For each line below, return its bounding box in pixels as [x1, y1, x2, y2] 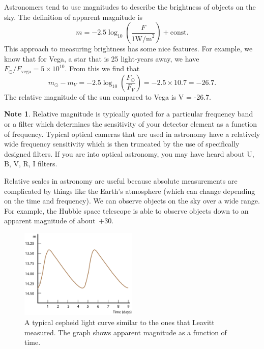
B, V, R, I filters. [4, 158, 57, 169]
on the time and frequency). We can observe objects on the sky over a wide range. [4, 195, 260, 206]
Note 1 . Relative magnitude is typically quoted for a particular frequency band [4, 108, 253, 119]
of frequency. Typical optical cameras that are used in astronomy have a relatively [4, 128, 260, 139]
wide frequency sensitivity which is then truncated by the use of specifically [4, 138, 240, 149]
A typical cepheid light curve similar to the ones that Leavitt [24, 317, 215, 328]
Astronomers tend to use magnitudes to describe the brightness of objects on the [4, 2, 256, 12]
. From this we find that [65, 63, 140, 74]
